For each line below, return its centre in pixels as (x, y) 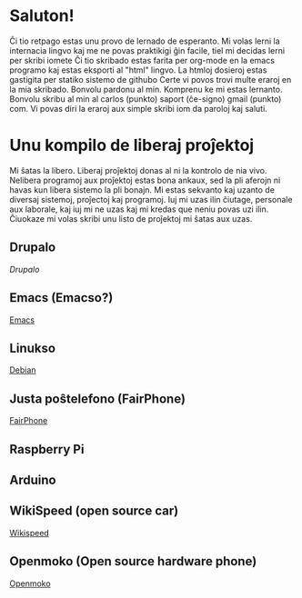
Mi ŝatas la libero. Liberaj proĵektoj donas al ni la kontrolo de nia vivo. (138, 170)
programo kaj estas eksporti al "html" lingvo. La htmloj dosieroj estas (138, 70)
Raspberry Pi (47, 449)
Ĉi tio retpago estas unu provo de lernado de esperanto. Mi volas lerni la (145, 41)
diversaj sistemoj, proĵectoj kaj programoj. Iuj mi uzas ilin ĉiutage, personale (151, 199)
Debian (23, 370)
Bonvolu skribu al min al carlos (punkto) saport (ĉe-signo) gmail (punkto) (146, 99)
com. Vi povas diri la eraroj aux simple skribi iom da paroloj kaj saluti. (139, 108)
